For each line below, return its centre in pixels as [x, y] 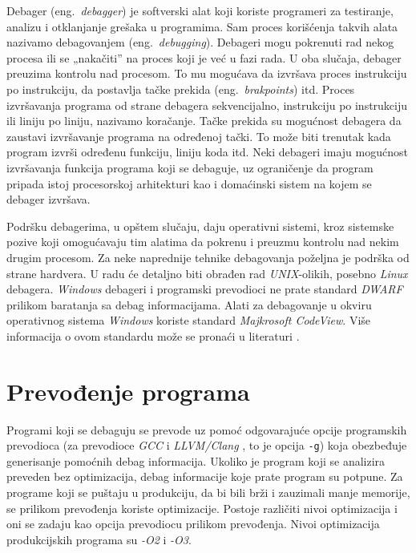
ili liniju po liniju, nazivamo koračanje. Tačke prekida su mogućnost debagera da [204, 121]
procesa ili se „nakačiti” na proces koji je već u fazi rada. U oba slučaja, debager [204, 57]
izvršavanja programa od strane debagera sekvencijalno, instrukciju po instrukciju [207, 105]
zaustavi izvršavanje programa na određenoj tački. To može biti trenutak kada [199, 136]
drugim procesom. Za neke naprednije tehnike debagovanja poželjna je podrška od [208, 257]
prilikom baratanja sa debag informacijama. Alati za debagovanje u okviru [189, 304]
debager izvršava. [48, 199]
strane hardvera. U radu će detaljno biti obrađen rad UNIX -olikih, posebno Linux [207, 273]
